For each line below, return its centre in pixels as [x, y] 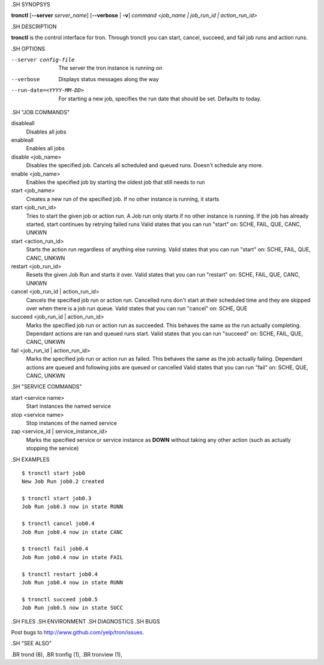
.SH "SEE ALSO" [31, 643]
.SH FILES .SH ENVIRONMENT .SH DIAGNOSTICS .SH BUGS [85, 621]
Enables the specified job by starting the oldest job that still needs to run [115, 182]
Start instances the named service [68, 406]
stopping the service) [52, 449]
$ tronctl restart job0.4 [60, 574]
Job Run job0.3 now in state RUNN [72, 507]
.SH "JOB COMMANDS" [40, 112]
